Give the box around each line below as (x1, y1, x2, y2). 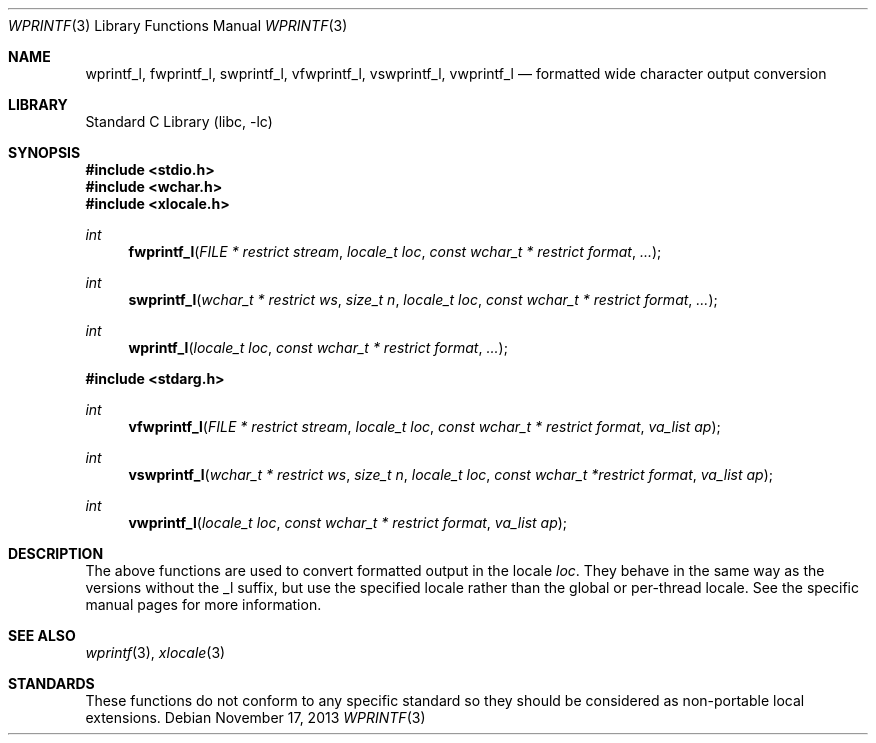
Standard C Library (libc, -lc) (85, 113, 273, 130)
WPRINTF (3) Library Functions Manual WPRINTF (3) (8, 17, 348, 34)
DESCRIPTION (8, 545, 104, 562)
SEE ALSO (8, 627, 76, 644)
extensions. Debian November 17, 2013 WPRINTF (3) (85, 709, 426, 726)
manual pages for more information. (85, 596, 322, 613)
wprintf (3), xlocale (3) (85, 644, 226, 661)
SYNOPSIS (8, 144, 81, 161)
